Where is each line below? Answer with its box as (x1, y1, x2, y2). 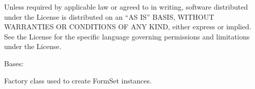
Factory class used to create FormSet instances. (4, 75, 152, 85)
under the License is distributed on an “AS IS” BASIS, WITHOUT (4, 11, 214, 22)
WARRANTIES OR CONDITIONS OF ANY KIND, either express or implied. (4, 21, 251, 32)
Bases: (4, 58, 24, 68)
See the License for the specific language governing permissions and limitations (4, 31, 250, 41)
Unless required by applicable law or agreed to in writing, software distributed (4, 2, 248, 12)
